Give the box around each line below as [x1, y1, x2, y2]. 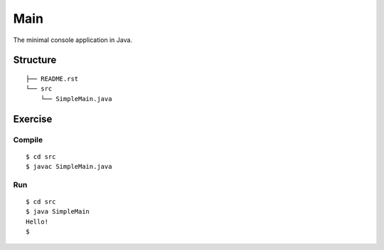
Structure [13, 54, 57, 66]
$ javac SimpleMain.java [26, 162, 112, 171]
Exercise [13, 113, 53, 125]
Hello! [26, 217, 49, 226]
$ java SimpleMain [26, 207, 90, 216]
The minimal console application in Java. [13, 36, 133, 44]
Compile [13, 135, 43, 145]
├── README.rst [26, 75, 79, 83]
